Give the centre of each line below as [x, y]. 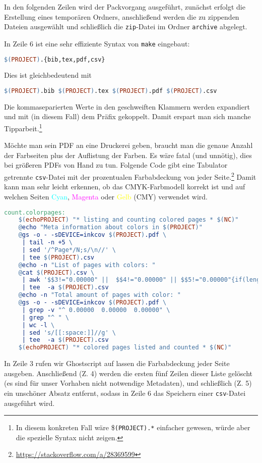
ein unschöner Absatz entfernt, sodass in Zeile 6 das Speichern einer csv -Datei [125, 393]
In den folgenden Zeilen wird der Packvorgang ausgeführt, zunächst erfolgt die [125, 7]
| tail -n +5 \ [47, 243]
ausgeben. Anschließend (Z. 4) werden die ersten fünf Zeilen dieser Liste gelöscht [128, 373]
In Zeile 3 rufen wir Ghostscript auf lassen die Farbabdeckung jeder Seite [117, 363]
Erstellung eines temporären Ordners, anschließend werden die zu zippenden [122, 16]
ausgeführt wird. [29, 403]
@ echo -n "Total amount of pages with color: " [100, 295]
